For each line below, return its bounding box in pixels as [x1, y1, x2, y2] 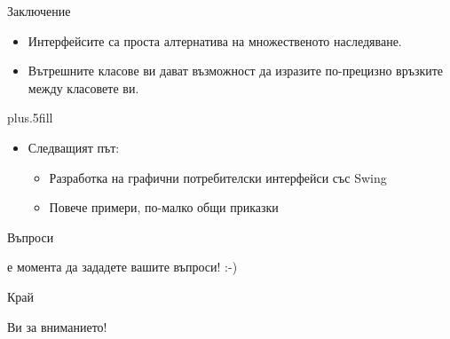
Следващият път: [28, 138, 120, 156]
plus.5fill [7, 108, 53, 127]
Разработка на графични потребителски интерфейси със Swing [49, 168, 387, 186]
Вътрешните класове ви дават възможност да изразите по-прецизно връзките [28, 61, 444, 80]
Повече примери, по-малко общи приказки [49, 198, 279, 217]
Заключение [7, 2, 71, 20]
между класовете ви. [28, 78, 139, 97]
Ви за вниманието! [7, 317, 107, 335]
